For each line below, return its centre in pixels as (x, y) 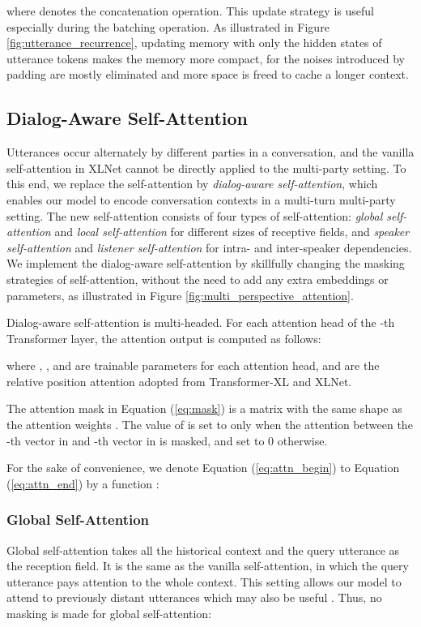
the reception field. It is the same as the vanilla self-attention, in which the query (208, 566)
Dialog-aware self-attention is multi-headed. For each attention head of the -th (201, 322)
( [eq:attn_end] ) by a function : (83, 483)
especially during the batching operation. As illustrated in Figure (168, 26)
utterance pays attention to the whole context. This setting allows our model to (204, 581)
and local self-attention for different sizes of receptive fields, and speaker (232, 232)
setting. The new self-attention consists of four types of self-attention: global (195, 215)
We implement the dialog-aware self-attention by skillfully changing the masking (206, 263)
